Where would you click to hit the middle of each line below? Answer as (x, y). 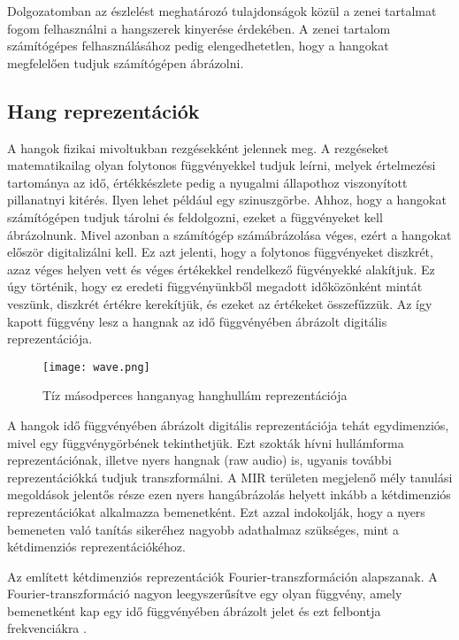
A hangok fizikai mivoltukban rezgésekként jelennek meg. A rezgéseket (198, 147)
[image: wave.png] (96, 367)
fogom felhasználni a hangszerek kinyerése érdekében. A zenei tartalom (199, 28)
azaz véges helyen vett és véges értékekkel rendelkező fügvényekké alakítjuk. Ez (221, 269)
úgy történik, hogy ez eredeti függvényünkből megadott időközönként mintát (215, 286)
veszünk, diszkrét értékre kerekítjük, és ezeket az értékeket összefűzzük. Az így (220, 303)
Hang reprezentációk (103, 110)
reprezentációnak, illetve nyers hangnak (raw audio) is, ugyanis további (199, 460)
